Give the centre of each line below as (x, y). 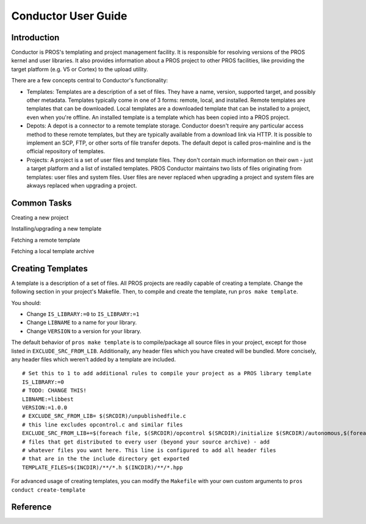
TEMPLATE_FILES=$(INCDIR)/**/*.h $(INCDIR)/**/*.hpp (102, 467)
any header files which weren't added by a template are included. (94, 359)
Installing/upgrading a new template (56, 229)
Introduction (35, 38)
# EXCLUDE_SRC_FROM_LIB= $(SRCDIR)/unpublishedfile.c (104, 416)
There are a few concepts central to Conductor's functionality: (90, 81)
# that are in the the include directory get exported (106, 459)
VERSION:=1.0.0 (45, 407)
